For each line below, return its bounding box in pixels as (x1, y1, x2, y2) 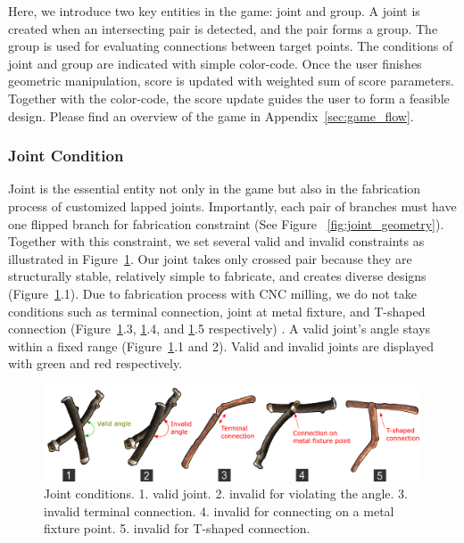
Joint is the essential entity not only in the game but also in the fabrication (8, 179, 421, 198)
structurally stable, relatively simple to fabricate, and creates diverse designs (8, 267, 427, 285)
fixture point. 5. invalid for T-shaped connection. (44, 519, 311, 538)
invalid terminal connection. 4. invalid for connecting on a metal (44, 501, 394, 520)
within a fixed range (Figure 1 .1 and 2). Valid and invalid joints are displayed (8, 336, 434, 355)
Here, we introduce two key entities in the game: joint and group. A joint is (8, 2, 420, 20)
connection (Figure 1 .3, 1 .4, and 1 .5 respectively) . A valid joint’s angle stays (8, 319, 431, 338)
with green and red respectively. (8, 354, 183, 373)
